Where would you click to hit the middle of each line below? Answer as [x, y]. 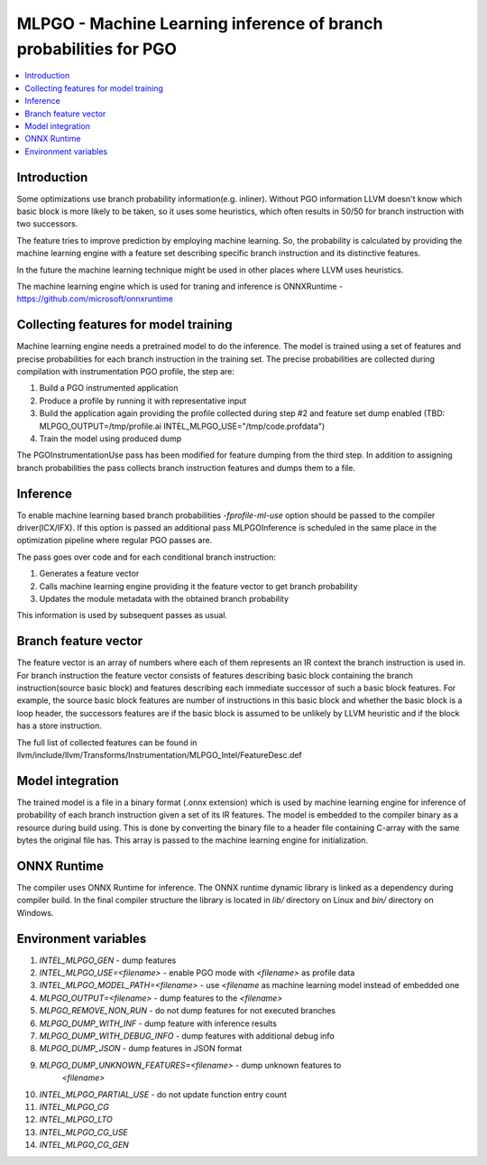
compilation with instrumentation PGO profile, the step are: [125, 372]
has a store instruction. [60, 726]
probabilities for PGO [97, 49]
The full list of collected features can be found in [107, 742]
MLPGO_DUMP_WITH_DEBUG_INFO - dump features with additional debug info [187, 1036]
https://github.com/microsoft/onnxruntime [95, 299]
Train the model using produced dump [110, 439]
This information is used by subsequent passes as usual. [122, 615]
